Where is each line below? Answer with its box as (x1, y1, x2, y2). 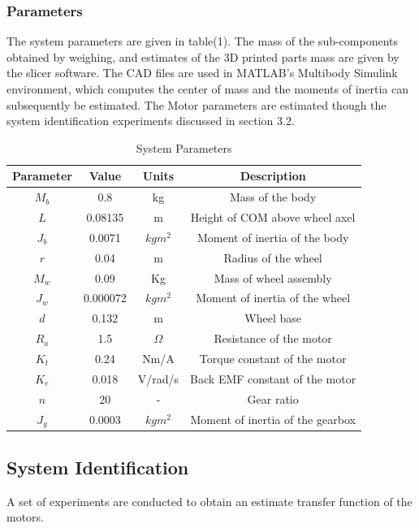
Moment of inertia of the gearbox (190, 410, 356, 427)
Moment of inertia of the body (197, 228, 349, 245)
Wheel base (244, 309, 301, 327)
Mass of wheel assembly (214, 269, 332, 286)
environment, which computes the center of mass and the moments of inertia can (6, 80, 409, 97)
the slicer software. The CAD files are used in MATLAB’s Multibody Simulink (6, 64, 398, 81)
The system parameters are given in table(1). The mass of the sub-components (6, 32, 399, 50)
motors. (6, 509, 45, 526)
